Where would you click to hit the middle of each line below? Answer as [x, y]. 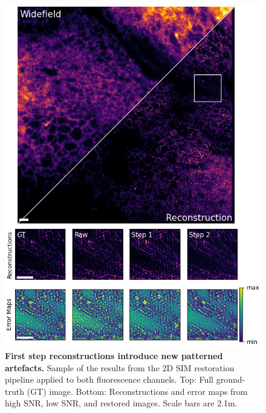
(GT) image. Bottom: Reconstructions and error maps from [137, 391]
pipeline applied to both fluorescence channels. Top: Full [109, 379]
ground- [231, 379]
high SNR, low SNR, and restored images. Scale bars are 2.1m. [121, 403]
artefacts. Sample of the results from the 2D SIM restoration [120, 367]
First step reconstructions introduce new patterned [114, 355]
